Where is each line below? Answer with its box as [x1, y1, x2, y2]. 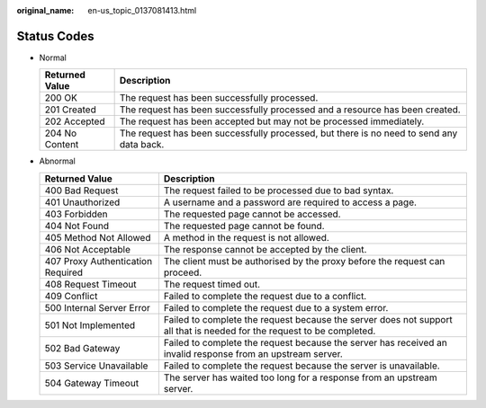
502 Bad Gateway [44, 341, 121, 354]
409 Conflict [44, 289, 98, 302]
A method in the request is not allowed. [163, 231, 330, 244]
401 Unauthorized [44, 196, 121, 208]
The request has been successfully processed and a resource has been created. [119, 103, 461, 116]
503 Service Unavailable [44, 359, 148, 372]
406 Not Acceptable [44, 243, 130, 255]
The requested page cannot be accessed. [163, 208, 341, 220]
